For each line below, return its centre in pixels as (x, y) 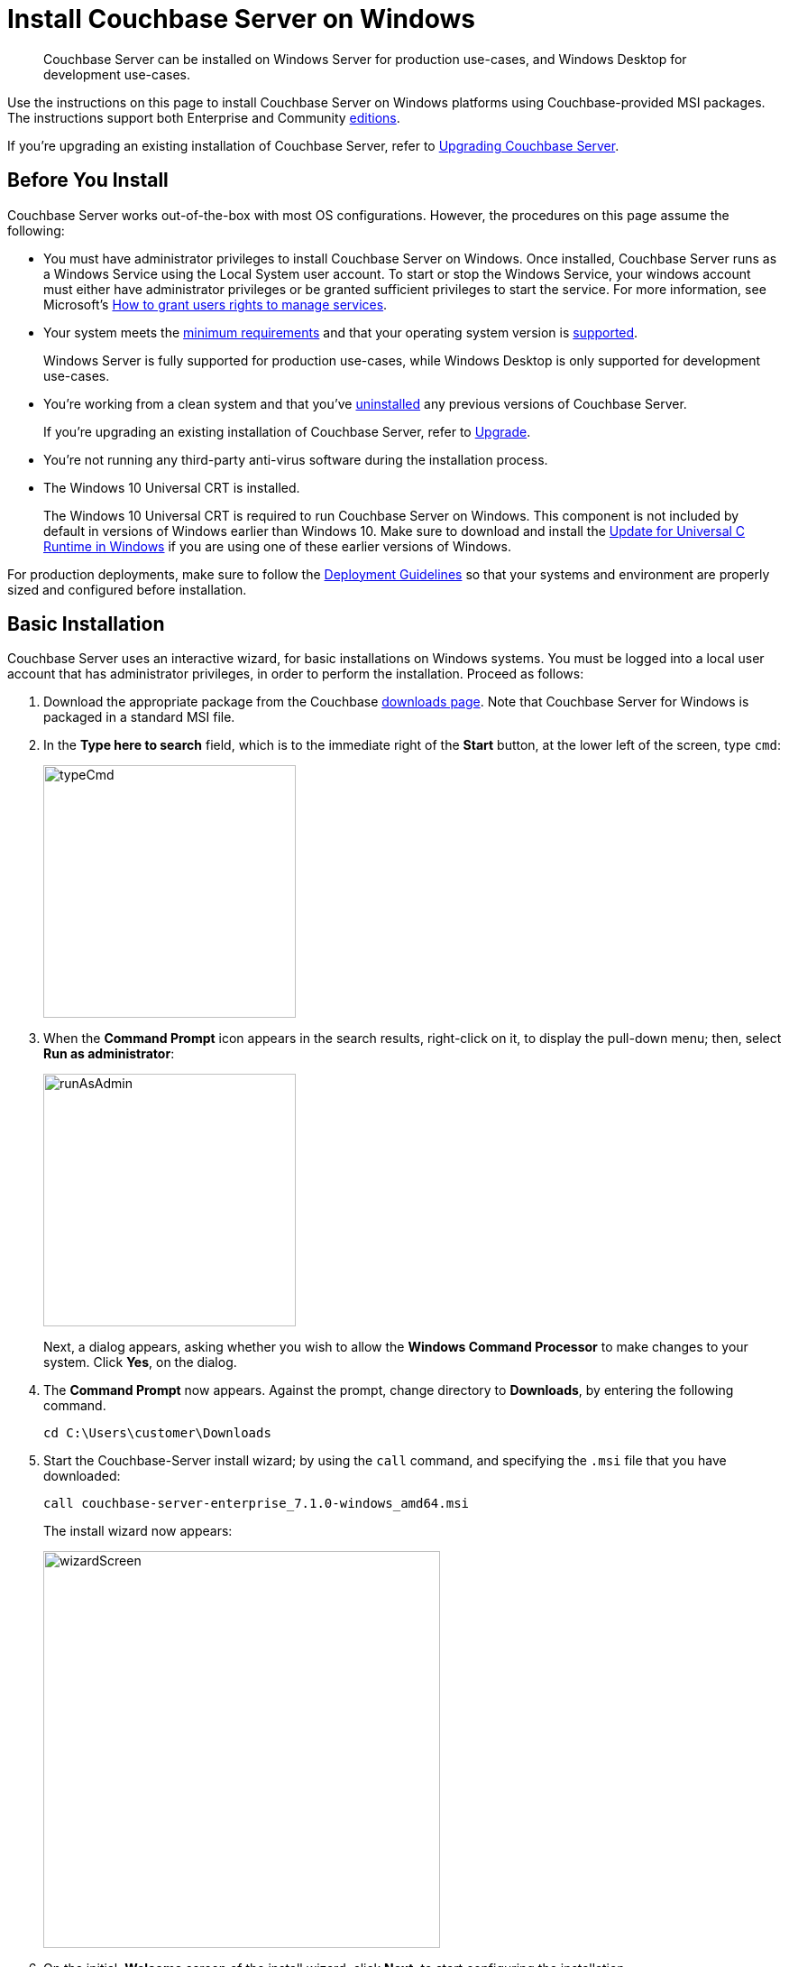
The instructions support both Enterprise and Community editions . (204, 117)
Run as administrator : (109, 1054)
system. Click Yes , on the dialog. (140, 1362)
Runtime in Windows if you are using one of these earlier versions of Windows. (277, 546)
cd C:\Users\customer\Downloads (157, 1433)
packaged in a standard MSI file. (139, 717)
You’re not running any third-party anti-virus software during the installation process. (296, 459)
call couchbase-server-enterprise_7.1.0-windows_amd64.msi (257, 1504)
